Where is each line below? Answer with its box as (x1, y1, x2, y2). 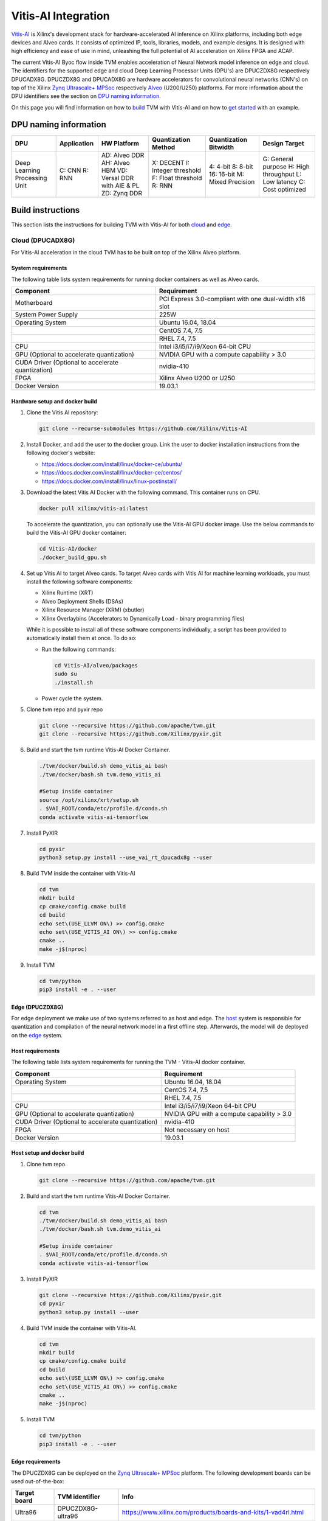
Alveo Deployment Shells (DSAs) (41, 597, 124, 605)
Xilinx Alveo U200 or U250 (159, 374, 236, 383)
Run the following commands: (41, 646, 117, 653)
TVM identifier (57, 1492, 100, 1501)
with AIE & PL (101, 181, 140, 190)
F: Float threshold (152, 173, 202, 182)
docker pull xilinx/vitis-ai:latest (39, 505, 149, 512)
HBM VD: (101, 166, 128, 175)
